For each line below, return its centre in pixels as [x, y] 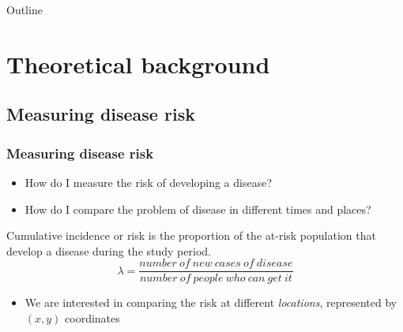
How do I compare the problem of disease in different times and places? [198, 209]
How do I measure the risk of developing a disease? [149, 182]
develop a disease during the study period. [109, 250]
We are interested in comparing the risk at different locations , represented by [211, 302]
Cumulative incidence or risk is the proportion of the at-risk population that [191, 235]
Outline [24, 9]
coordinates [92, 318]
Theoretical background [138, 63]
